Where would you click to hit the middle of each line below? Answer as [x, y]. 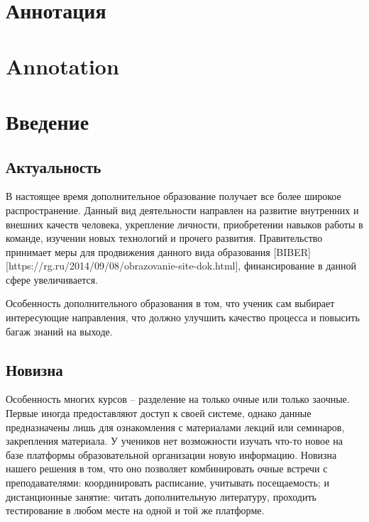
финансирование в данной [300, 266]
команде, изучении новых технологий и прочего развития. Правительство [164, 238]
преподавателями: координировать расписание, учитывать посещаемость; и [167, 483]
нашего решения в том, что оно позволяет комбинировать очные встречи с [167, 468]
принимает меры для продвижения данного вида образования [138, 251]
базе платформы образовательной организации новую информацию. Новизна [171, 454]
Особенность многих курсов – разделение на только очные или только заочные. [178, 399]
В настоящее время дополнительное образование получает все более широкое [174, 196]
